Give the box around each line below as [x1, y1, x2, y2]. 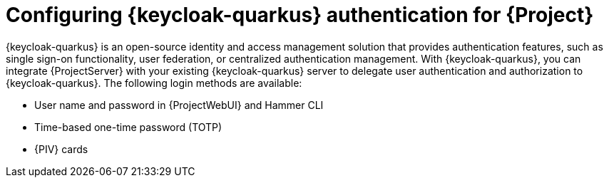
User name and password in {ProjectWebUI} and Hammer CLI [34, 98, 324, 111]
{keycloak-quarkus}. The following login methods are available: [6, 76, 302, 89]
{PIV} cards [34, 142, 88, 155]
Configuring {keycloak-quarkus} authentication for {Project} [6, 3, 594, 27]
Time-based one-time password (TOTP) [34, 120, 222, 133]
